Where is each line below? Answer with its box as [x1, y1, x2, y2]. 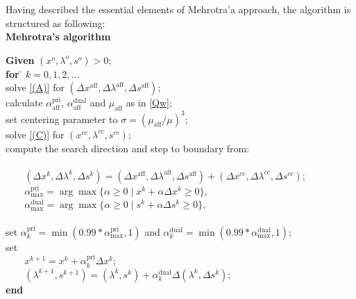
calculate [6, 95, 43, 110]
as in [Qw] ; [126, 95, 172, 110]
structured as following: [6, 15, 105, 30]
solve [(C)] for [6, 127, 65, 141]
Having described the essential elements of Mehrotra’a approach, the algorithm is [6, 2, 351, 16]
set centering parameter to [6, 111, 118, 126]
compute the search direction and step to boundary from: [6, 140, 250, 155]
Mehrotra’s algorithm [6, 29, 111, 44]
